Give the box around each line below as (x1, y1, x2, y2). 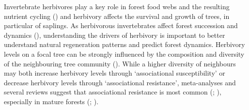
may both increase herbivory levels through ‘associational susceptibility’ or (4, 68, 225, 78)
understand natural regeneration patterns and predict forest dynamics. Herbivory (4, 39, 245, 49)
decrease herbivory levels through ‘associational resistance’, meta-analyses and (4, 77, 236, 87)
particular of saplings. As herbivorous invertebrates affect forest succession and (4, 20, 238, 31)
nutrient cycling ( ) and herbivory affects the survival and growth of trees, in (4, 11, 230, 21)
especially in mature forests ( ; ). (4, 96, 99, 106)
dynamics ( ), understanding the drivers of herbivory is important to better (4, 30, 225, 40)
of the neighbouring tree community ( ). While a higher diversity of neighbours (4, 58, 236, 68)
